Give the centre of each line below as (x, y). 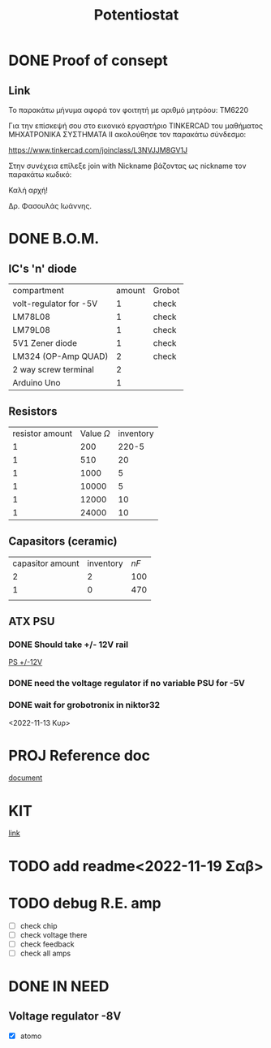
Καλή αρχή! (28, 190)
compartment (39, 290)
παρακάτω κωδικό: (40, 175)
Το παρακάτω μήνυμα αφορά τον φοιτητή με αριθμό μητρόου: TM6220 (129, 110)
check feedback (47, 944)
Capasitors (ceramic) (63, 541)
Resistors (33, 412)
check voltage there (54, 934)
